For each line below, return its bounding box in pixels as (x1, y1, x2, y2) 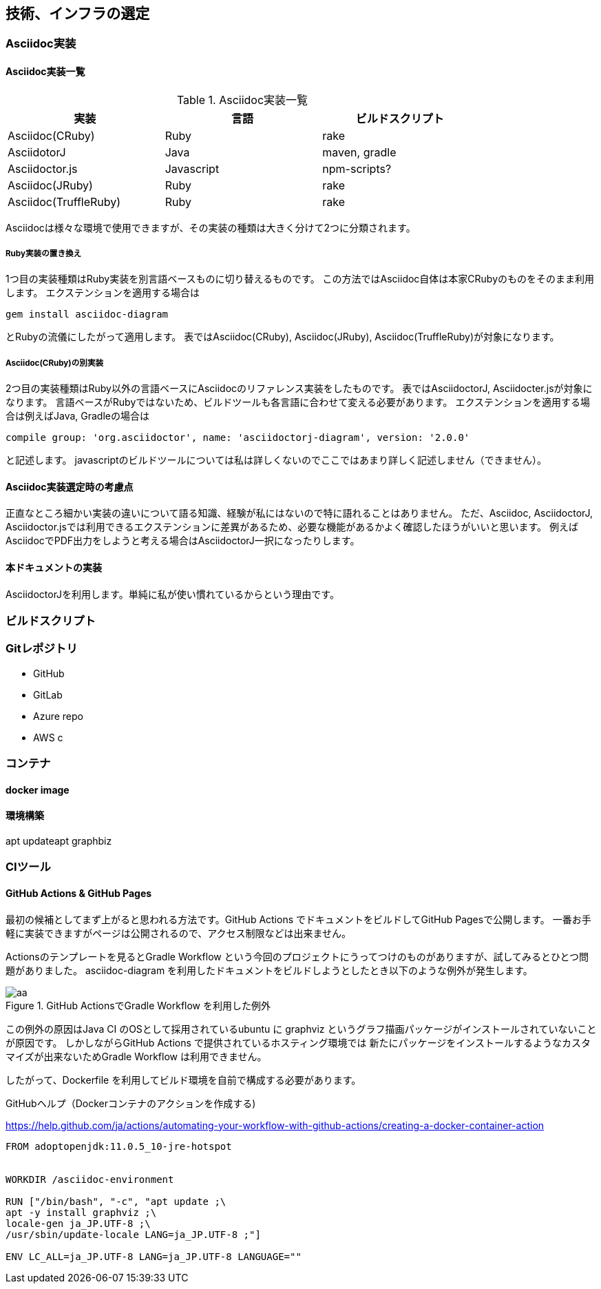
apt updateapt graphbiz (6, 834, 112, 847)
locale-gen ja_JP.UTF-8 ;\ (6, 1217, 151, 1229)
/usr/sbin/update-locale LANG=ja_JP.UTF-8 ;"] (6, 1228, 261, 1240)
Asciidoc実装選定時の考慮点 (6, 480, 134, 493)
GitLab (33, 688, 63, 701)
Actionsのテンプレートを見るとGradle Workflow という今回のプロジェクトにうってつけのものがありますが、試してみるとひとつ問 (6, 950, 589, 962)
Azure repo (33, 710, 83, 722)
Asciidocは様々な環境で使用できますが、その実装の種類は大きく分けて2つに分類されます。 (6, 221, 416, 234)
